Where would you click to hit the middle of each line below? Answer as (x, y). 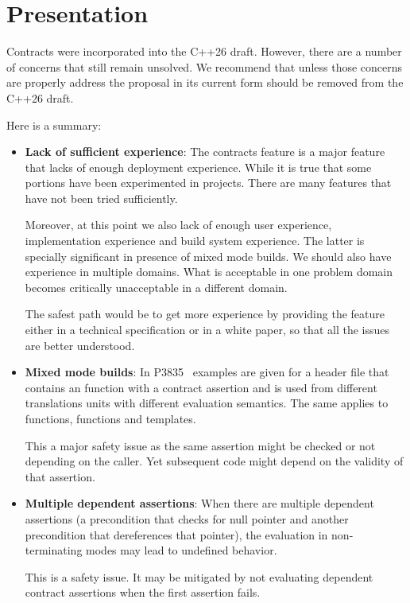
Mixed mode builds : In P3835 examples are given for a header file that (207, 372)
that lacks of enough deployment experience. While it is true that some (198, 167)
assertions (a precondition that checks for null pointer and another (187, 518)
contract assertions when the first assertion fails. (143, 592)
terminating (54, 550)
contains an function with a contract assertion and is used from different (201, 387)
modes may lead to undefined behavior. (182, 550)
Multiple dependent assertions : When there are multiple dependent (199, 503)
